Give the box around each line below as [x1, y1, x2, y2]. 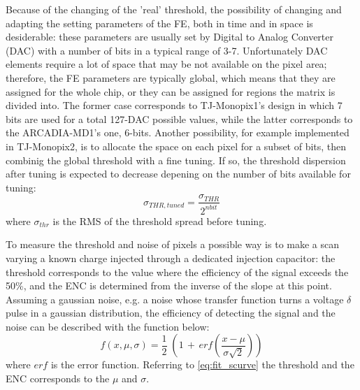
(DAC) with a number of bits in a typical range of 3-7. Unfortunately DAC [6, 43, 328, 57]
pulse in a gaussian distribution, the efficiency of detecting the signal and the [6, 305, 336, 320]
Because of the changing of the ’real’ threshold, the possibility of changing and [6, 2, 342, 16]
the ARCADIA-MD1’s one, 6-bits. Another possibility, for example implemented [6, 125, 350, 140]
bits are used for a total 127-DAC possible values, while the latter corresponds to [6, 111, 353, 126]
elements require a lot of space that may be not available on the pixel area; [6, 57, 327, 71]
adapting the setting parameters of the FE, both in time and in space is [6, 15, 313, 30]
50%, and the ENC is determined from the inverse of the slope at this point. [6, 278, 332, 293]
